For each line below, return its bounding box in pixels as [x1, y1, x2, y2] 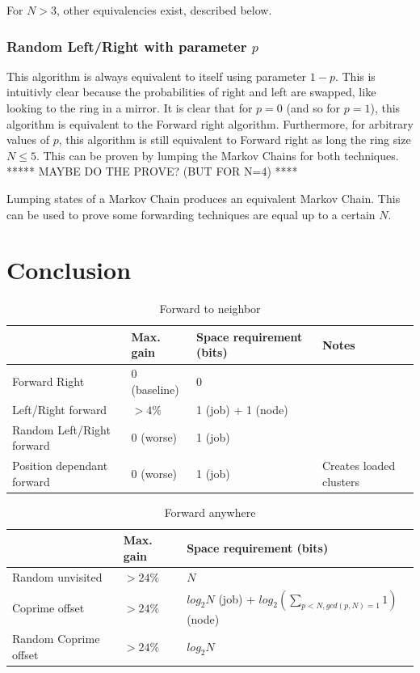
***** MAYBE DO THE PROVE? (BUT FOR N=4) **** [6, 163, 298, 180]
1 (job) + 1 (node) [196, 400, 288, 417]
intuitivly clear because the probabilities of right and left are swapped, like [6, 83, 376, 100]
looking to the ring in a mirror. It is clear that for [6, 99, 253, 116]
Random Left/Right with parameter [6, 36, 247, 56]
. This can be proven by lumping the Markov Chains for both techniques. [36, 146, 399, 163]
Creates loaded [322, 457, 396, 474]
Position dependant [12, 457, 108, 474]
